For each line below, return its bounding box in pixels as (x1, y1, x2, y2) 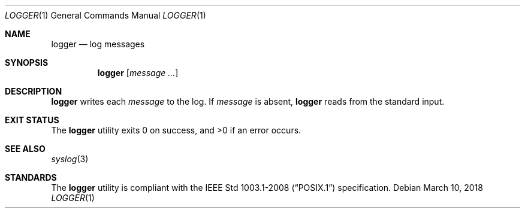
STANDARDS (5, 172, 57, 182)
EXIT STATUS (5, 115, 59, 125)
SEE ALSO (5, 144, 46, 154)
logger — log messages (51, 39, 145, 49)
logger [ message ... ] (97, 68, 179, 78)
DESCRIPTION (5, 86, 62, 96)
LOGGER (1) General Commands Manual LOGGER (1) (5, 10, 206, 20)
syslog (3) (51, 154, 89, 164)
